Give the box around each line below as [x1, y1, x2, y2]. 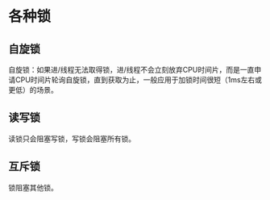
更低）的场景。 [8, 85, 58, 94]
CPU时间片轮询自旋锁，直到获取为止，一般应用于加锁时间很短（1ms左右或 [15, 75, 262, 85]
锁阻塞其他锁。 [8, 182, 58, 192]
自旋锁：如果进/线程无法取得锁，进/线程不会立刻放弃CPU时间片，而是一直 [8, 65, 255, 74]
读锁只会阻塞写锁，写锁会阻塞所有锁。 [8, 134, 135, 144]
